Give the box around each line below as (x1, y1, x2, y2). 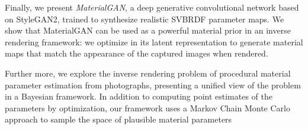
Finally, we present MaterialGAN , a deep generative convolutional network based (5, 1, 299, 13)
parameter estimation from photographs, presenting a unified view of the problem (5, 78, 301, 91)
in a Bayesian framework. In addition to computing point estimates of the (5, 90, 273, 102)
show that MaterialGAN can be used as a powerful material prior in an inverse (5, 24, 291, 37)
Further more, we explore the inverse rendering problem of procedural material (5, 67, 291, 79)
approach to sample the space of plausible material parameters (5, 113, 232, 125)
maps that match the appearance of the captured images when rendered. (5, 47, 268, 59)
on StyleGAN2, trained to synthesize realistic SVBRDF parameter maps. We (5, 12, 284, 25)
